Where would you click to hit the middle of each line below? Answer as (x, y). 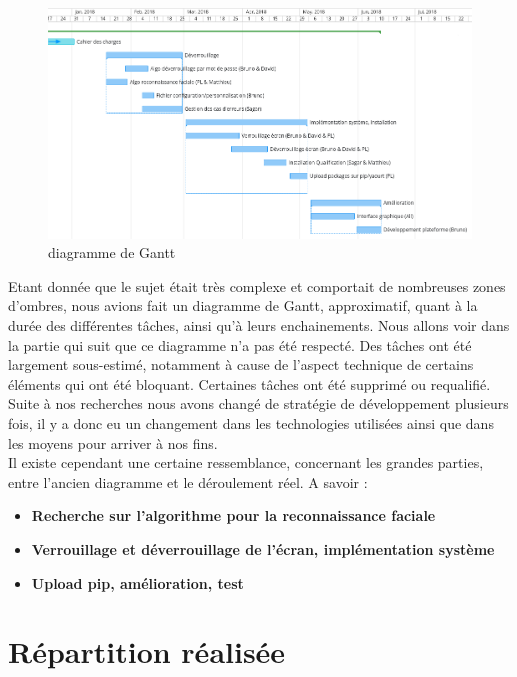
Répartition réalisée (147, 651)
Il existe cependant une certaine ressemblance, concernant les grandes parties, (246, 462)
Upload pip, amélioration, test (137, 582)
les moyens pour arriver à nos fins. (113, 442)
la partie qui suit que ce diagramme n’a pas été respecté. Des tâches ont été (240, 344)
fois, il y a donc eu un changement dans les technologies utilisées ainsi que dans (251, 422)
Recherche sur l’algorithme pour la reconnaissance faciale (233, 515)
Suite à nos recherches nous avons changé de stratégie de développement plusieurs (258, 403)
